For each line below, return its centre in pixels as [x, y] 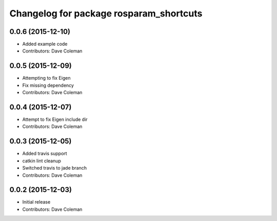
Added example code [45, 44]
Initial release [36, 202]
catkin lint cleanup [42, 161]
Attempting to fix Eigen [46, 78]
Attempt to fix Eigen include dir [55, 119]
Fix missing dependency [48, 85]
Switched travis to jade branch [55, 168]
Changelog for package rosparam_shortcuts [106, 13]
